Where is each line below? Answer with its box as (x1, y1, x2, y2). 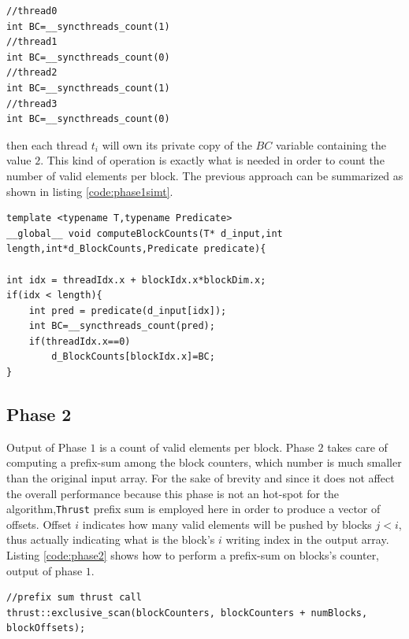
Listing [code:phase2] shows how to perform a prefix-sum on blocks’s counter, (6, 547, 380, 563)
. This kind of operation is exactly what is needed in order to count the (40, 152, 385, 168)
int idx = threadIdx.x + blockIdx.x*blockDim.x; (6, 274, 266, 286)
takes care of (327, 438, 388, 455)
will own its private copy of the (102, 136, 252, 153)
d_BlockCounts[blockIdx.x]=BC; (51, 351, 215, 363)
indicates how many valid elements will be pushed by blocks (82, 515, 372, 532)
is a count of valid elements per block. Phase (99, 438, 314, 455)
